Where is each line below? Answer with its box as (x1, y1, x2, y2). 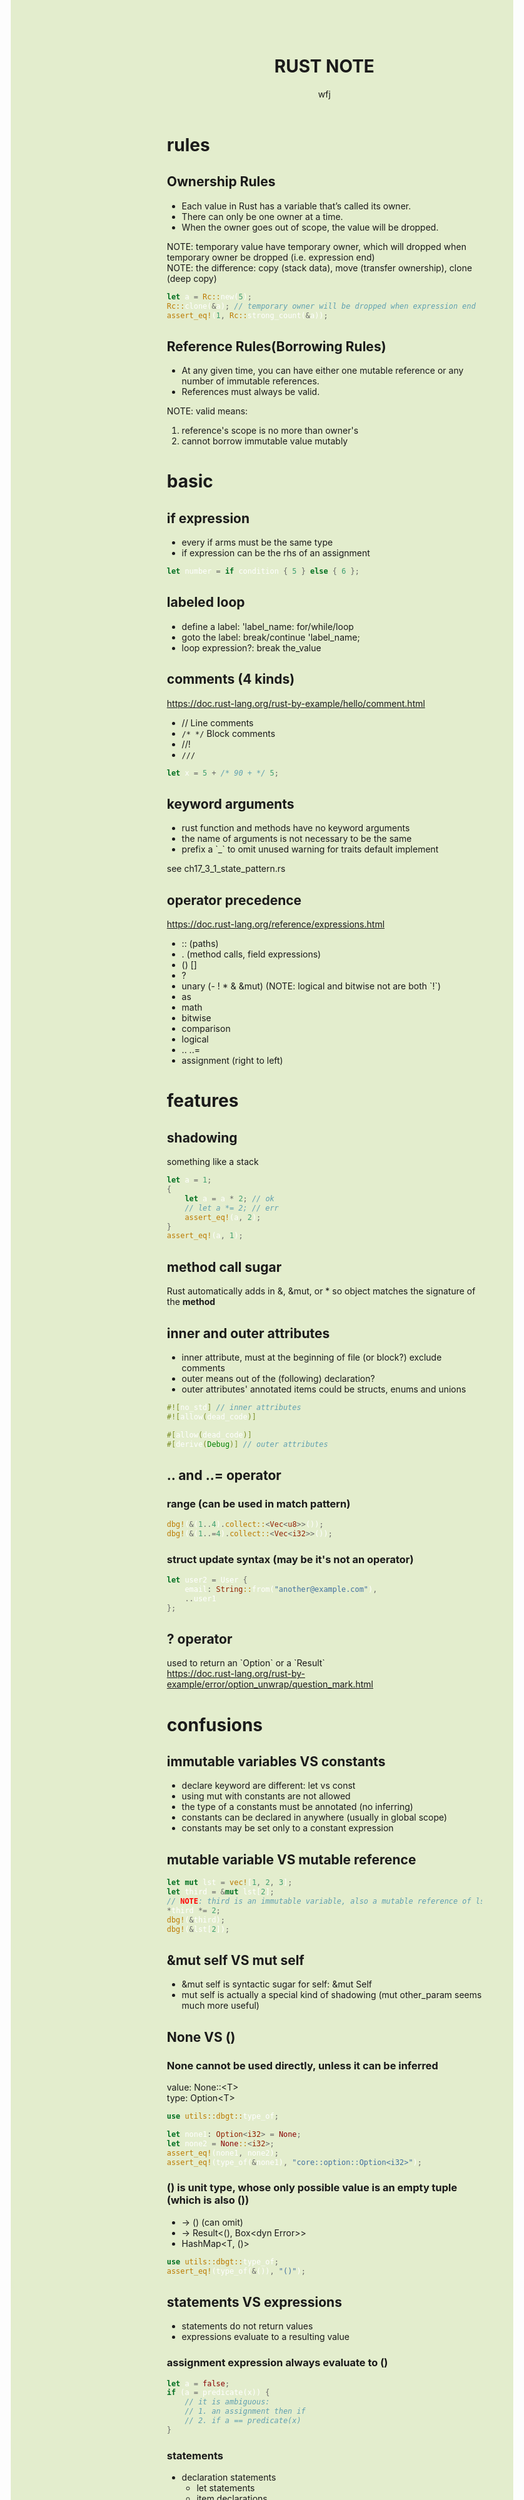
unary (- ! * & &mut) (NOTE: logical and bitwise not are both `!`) (181, 980, 442, 992)
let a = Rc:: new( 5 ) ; (166, 291, 252, 302)
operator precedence (166, 891, 302, 909)
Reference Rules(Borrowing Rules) (166, 338, 387, 355)
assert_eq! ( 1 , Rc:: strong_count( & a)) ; (166, 310, 329, 320)
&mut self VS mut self (166, 1951, 305, 1969)
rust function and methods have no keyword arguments (181, 822, 411, 834)
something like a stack (166, 1156, 259, 1168)
